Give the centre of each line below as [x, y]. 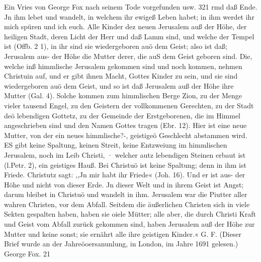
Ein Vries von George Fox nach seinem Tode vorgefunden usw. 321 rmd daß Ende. [131, 7]
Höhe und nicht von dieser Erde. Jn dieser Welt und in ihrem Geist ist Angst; [124, 184]
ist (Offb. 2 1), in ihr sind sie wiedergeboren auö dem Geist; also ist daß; [116, 46]
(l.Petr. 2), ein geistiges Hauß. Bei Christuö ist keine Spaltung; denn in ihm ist [125, 165]
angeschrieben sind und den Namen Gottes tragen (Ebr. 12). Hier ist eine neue [125, 125]
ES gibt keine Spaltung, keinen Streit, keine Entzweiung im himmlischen [116, 145]
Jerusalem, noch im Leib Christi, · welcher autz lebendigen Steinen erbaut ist [125, 154]
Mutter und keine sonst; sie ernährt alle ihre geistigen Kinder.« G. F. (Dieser [123, 234]
